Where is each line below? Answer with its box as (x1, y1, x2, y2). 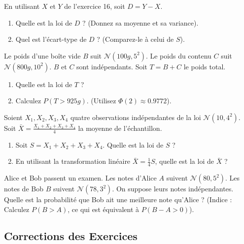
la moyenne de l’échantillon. (78, 122, 162, 133)
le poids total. (183, 61, 226, 71)
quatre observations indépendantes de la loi (70, 112, 201, 122)
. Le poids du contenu (145, 50, 211, 61)
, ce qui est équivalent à (68, 204, 139, 214)
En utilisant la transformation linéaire (15, 156, 131, 166)
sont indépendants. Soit (76, 61, 147, 71)
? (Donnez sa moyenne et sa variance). (82, 17, 199, 28)
